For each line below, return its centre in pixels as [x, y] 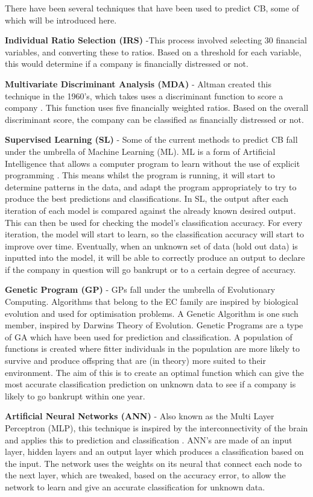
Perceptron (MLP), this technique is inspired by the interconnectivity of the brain [156, 428]
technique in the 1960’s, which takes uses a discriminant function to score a [144, 95]
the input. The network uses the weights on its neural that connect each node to [153, 463]
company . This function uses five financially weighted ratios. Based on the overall [157, 108]
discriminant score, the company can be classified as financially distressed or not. [154, 119]
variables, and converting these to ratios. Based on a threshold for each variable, [153, 52]
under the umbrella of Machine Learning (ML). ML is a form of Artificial [140, 151]
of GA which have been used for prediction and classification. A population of [149, 336]
